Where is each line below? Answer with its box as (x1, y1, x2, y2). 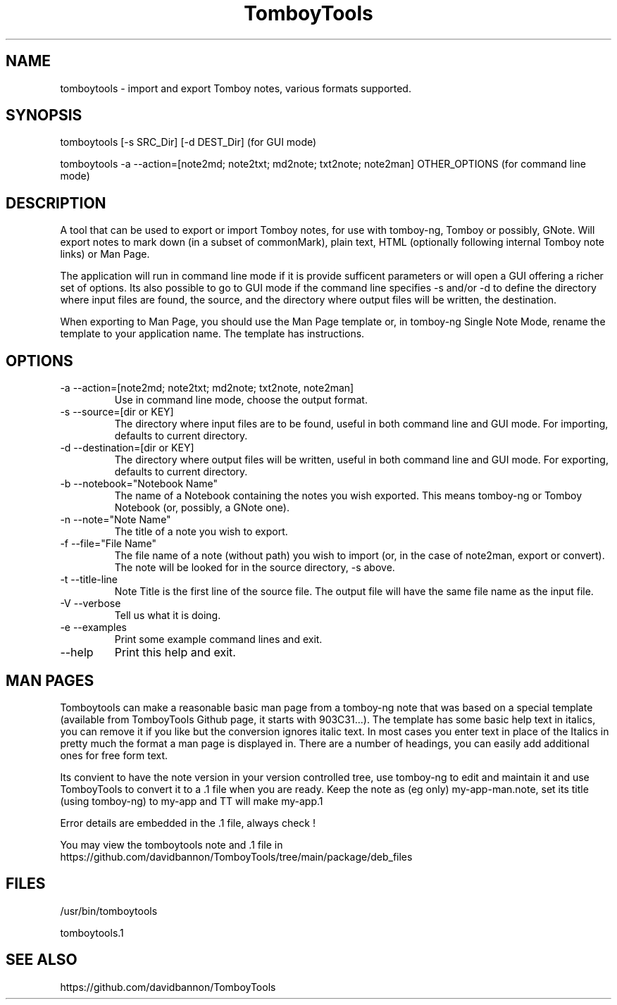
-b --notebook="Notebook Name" (60, 477, 218, 490)
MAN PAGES (6, 671, 94, 689)
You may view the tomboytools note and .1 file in (60, 838, 283, 851)
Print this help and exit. (114, 645, 236, 660)
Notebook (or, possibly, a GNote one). (114, 501, 289, 514)
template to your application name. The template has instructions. (60, 327, 365, 340)
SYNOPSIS (6, 106, 82, 125)
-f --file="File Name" (60, 537, 157, 550)
